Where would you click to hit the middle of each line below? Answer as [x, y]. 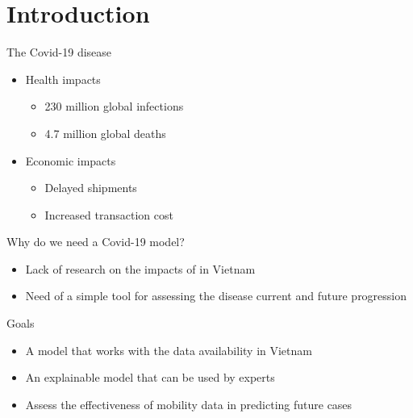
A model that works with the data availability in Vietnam [169, 350]
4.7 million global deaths [105, 133]
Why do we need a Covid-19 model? [96, 242]
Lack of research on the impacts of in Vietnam [140, 268]
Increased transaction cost [109, 214]
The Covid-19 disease [59, 52]
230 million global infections [114, 106]
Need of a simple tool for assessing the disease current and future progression [216, 296]
